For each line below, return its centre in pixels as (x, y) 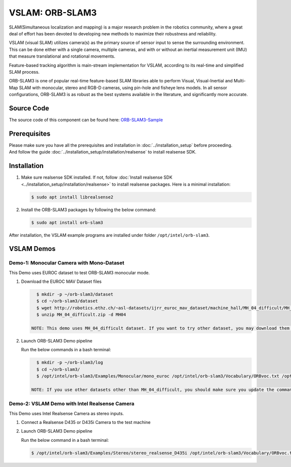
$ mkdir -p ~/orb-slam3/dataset (75, 295)
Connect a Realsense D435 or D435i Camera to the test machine (86, 422)
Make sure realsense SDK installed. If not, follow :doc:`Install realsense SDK (97, 177)
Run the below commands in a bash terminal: (66, 350)
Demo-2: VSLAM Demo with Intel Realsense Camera (72, 404)
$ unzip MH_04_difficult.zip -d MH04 (81, 315)
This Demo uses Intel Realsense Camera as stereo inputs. (66, 413)
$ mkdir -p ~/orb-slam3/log (70, 363)
